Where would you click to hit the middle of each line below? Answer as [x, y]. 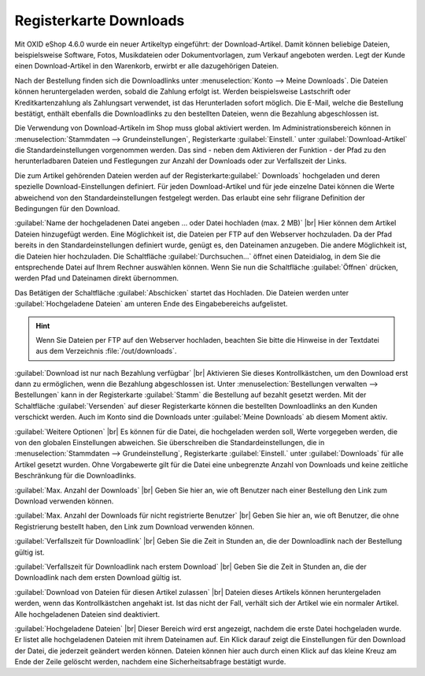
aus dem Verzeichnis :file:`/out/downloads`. [106, 351]
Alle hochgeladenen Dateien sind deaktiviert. [87, 614]
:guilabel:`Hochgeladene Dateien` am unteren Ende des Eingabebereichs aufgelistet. [151, 304]
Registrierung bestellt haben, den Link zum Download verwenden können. [135, 526]
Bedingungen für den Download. [67, 209]
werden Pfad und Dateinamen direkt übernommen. [96, 278]
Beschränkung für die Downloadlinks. [76, 476]
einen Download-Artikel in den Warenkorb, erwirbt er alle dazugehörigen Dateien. [147, 66]
